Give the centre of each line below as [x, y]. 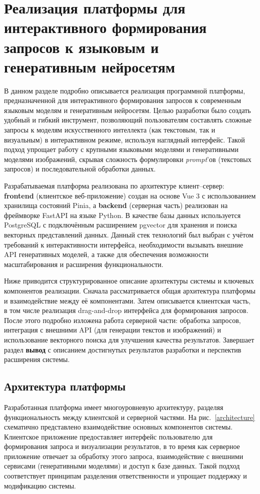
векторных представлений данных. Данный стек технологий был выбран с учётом [129, 234]
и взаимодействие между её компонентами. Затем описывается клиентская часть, [127, 300]
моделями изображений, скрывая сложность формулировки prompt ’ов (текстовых [128, 159]
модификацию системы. [40, 485]
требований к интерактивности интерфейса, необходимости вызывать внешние [124, 244]
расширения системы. [37, 359]
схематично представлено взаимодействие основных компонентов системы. [118, 427]
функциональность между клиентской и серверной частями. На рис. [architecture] [129, 417]
